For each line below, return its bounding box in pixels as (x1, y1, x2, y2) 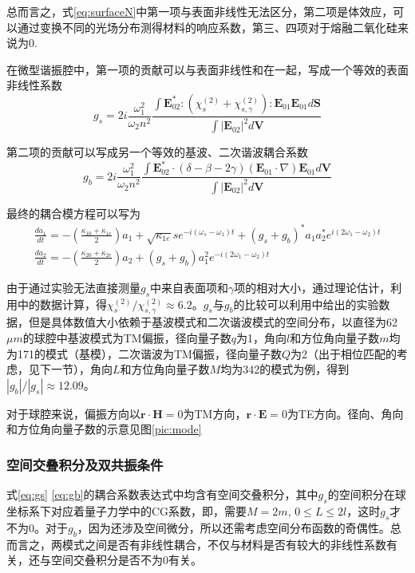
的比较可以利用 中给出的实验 (233, 295, 379, 312)
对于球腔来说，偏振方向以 (6, 405, 140, 421)
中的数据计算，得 (18, 295, 107, 312)
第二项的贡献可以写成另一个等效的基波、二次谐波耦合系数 (6, 144, 308, 160)
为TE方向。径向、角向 (287, 405, 404, 421)
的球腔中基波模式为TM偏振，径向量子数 (22, 329, 231, 346)
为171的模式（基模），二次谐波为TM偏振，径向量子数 (6, 345, 282, 362)
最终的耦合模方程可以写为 (6, 204, 140, 221)
